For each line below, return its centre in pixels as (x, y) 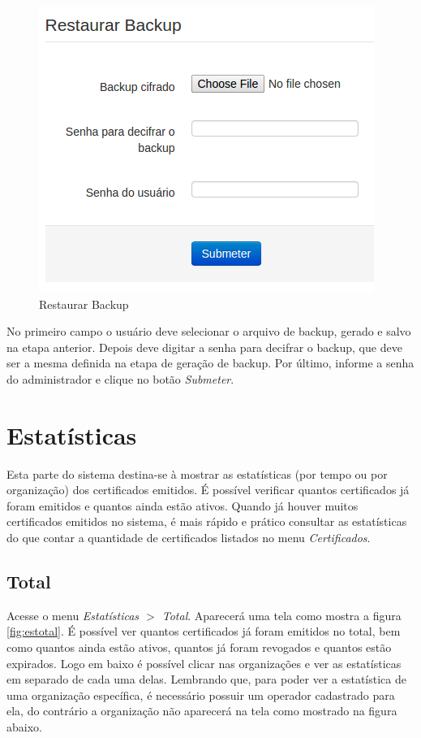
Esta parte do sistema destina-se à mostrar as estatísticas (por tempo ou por (197, 473)
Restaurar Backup (84, 304)
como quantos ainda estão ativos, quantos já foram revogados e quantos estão (199, 647)
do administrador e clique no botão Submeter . (120, 378)
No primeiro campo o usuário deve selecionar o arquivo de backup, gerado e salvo (209, 331)
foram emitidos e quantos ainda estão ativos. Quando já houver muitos (183, 505)
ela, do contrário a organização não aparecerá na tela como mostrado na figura (202, 711)
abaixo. (24, 727)
